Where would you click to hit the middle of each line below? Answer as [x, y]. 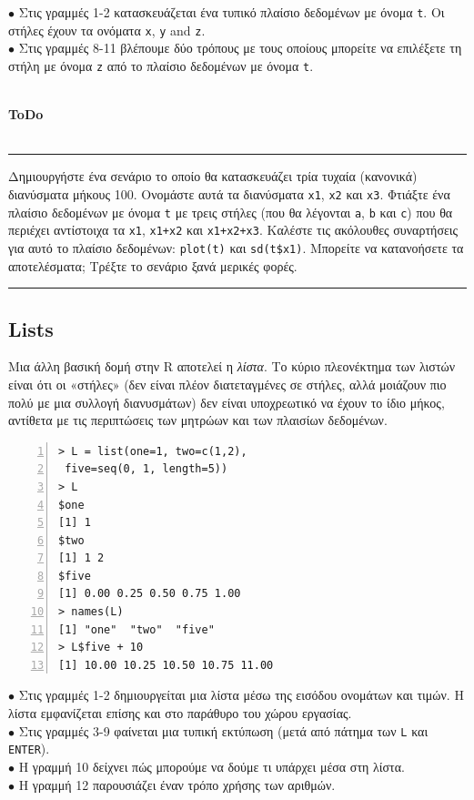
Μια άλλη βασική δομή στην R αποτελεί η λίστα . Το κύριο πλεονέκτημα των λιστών [232, 366]
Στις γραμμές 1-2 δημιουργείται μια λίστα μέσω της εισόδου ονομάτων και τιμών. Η [241, 695]
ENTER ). [29, 749]
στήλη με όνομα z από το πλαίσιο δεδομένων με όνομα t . [161, 65]
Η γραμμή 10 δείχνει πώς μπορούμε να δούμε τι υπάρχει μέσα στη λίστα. [212, 766]
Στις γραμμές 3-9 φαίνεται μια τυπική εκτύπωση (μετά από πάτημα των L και [223, 730]
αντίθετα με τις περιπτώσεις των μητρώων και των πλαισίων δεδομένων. [198, 420]
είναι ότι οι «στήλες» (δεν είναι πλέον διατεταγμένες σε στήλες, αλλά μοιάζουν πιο [227, 384]
